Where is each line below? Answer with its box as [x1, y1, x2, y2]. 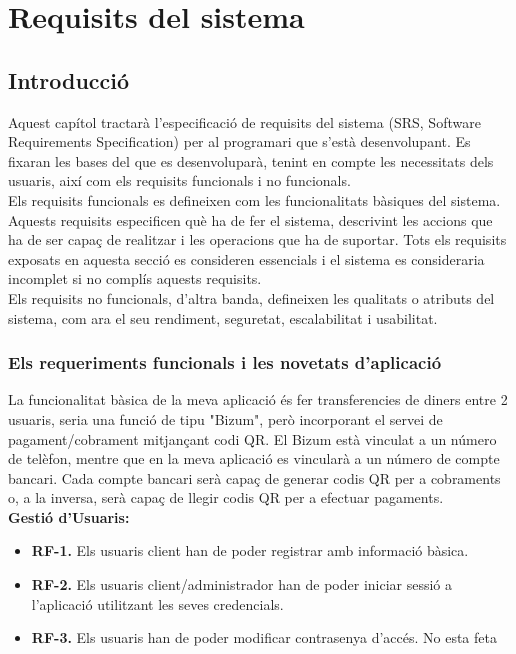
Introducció [8, 64, 130, 95]
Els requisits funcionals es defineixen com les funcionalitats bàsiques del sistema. [8, 189, 501, 210]
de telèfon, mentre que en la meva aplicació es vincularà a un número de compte [8, 448, 500, 469]
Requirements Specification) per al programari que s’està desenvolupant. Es [8, 131, 471, 152]
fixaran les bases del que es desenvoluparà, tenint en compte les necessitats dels [8, 150, 494, 171]
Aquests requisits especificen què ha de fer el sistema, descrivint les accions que [8, 209, 493, 230]
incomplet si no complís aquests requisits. [8, 268, 262, 289]
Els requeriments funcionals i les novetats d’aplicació [8, 350, 442, 375]
